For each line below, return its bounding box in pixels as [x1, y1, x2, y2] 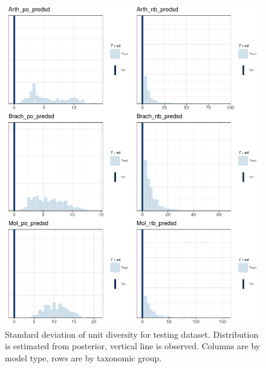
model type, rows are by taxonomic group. [5, 351, 162, 364]
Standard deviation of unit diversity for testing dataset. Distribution [5, 327, 259, 340]
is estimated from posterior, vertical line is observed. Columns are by [5, 340, 261, 352]
